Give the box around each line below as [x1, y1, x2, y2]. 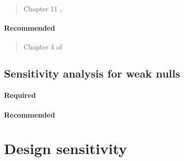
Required [4, 90, 36, 100]
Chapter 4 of [23, 41, 62, 52]
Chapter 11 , [23, 3, 62, 13]
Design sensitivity [4, 138, 127, 159]
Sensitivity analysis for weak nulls [4, 66, 181, 81]
